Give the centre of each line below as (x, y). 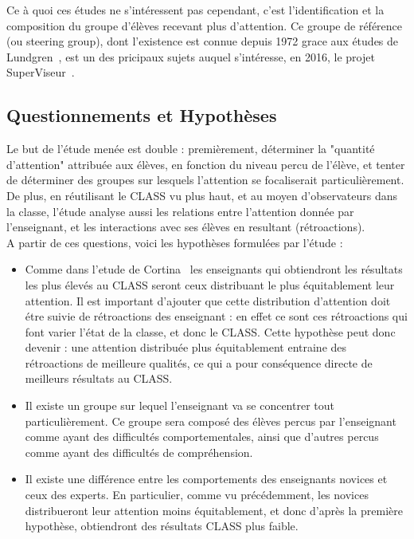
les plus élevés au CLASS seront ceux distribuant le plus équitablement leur (210, 284)
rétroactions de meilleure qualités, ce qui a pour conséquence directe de (199, 362)
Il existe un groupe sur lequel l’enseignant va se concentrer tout (180, 405)
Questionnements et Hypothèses (142, 115)
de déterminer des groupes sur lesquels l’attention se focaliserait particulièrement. (205, 180)
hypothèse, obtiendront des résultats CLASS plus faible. (162, 526)
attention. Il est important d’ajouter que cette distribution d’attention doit (208, 300)
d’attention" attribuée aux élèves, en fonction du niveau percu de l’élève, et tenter (206, 164)
